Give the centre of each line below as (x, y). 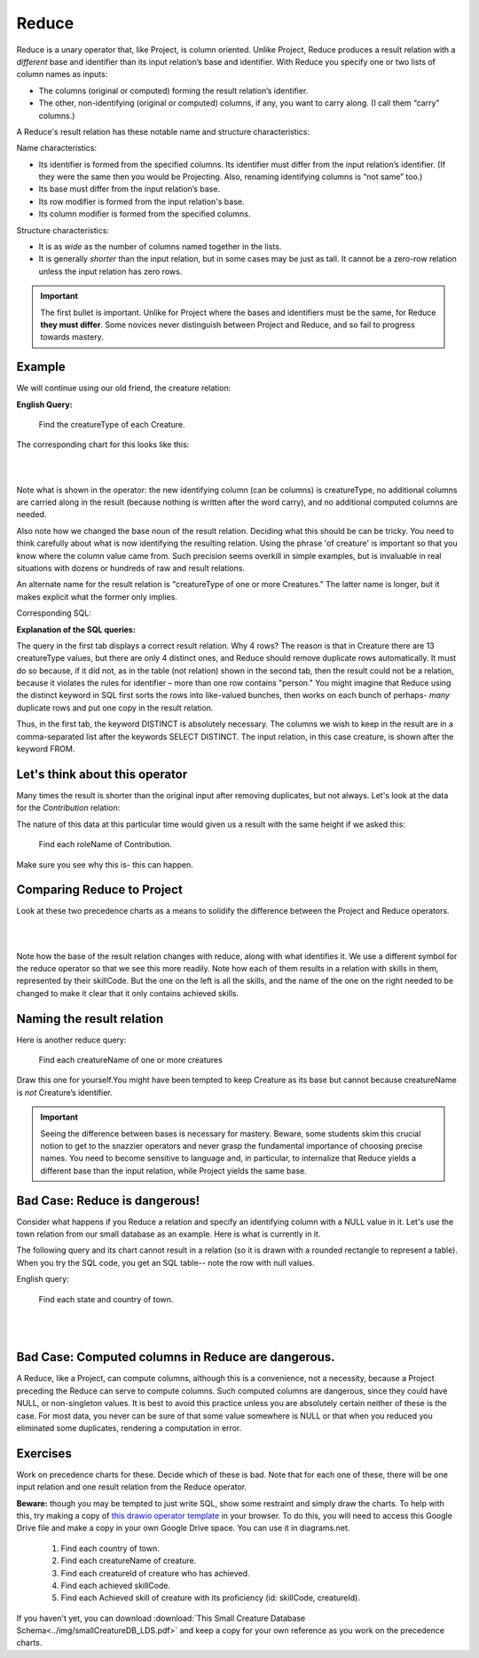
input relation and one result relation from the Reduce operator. (132, 1487)
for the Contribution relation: (68, 808)
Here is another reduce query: (71, 1040)
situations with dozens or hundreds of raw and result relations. (131, 568)
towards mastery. (72, 337)
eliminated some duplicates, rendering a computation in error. (129, 1427)
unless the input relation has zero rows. (110, 271)
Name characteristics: (57, 148)
